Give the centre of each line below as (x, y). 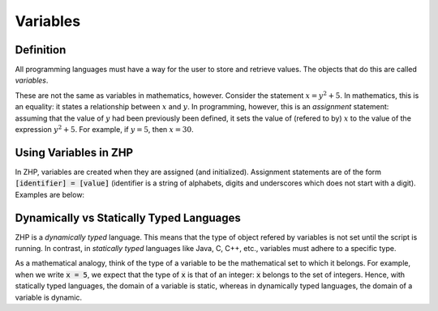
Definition (41, 50)
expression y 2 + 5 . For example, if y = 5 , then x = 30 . (104, 129)
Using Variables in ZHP (74, 153)
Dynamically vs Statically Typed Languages (128, 217)
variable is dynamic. (49, 297)
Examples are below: (50, 194)
